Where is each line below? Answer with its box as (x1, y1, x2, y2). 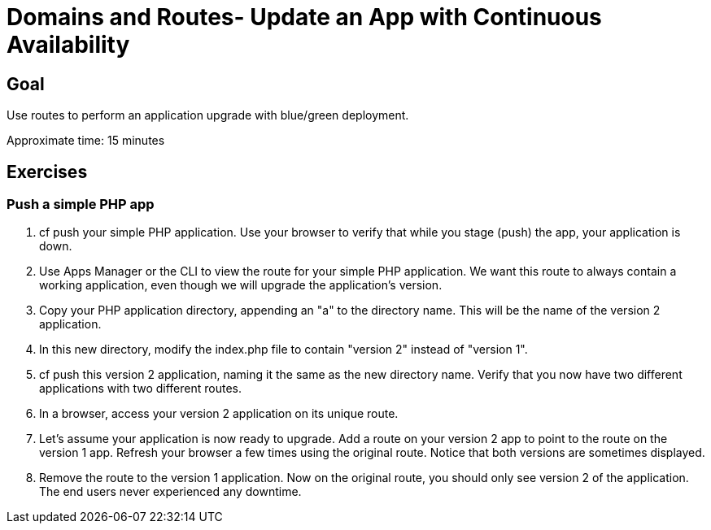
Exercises (7, 161, 88, 182)
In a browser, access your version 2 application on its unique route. (39, 406, 399, 421)
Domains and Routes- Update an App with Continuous (7, 3, 602, 31)
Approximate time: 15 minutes (7, 133, 165, 148)
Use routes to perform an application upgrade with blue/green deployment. (7, 108, 409, 123)
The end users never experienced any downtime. (39, 484, 302, 499)
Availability (7, 31, 130, 59)
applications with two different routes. (39, 381, 242, 396)
